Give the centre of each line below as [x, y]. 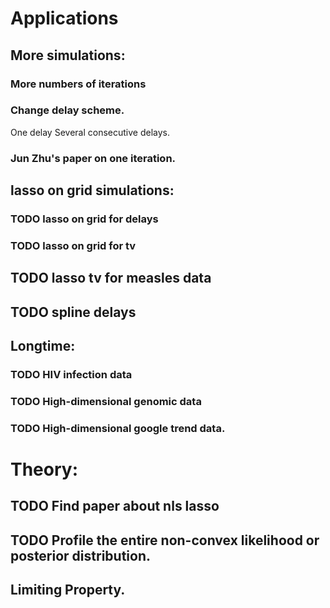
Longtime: [43, 346]
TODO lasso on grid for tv [73, 245]
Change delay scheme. [67, 110]
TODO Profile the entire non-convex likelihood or [165, 540]
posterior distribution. [80, 555]
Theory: [44, 469]
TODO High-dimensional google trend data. [118, 428]
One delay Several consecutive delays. [90, 132]
